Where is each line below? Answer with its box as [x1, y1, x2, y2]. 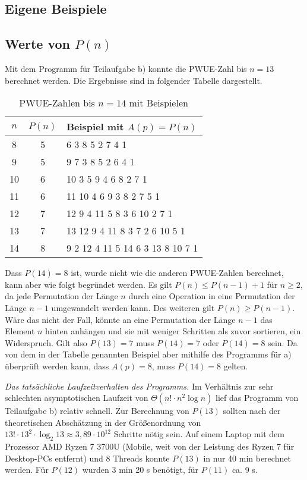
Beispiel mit [66, 120, 124, 134]
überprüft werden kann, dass [5, 359, 109, 372]
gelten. [223, 359, 248, 372]
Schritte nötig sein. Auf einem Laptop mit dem [113, 428, 284, 440]
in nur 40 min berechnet [203, 451, 291, 464]
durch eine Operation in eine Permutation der [128, 290, 295, 302]
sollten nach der [223, 404, 281, 417]
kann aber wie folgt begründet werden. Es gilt [5, 278, 172, 290]
